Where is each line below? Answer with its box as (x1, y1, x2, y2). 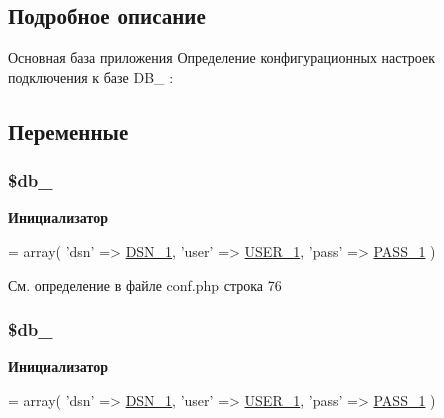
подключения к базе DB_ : (8, 66, 174, 87)
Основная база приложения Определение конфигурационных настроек (8, 47, 435, 68)
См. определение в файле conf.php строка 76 (8, 274, 282, 295)
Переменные (8, 115, 129, 146)
